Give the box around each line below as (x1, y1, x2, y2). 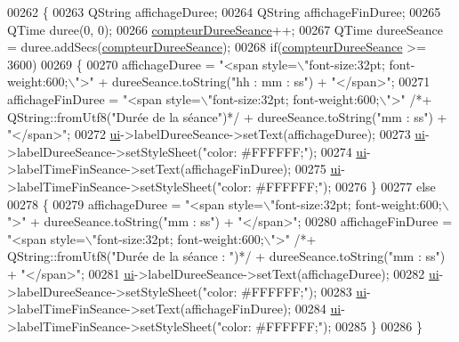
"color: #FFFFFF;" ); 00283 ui (202, 281, 367, 300)
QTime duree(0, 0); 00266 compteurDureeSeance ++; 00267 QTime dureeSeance (7, 20, 443, 38)
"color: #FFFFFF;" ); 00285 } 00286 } (216, 316, 423, 335)
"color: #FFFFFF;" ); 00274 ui (202, 142, 367, 160)
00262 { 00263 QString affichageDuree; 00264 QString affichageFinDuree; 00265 (7, 3, 441, 20)
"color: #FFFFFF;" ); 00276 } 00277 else (216, 176, 436, 195)
